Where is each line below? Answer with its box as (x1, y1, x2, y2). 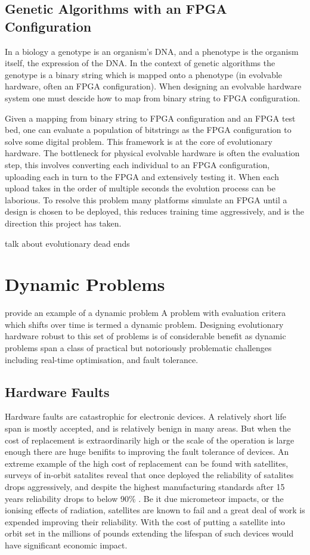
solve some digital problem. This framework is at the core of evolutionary (5, 135, 272, 147)
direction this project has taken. (5, 216, 122, 229)
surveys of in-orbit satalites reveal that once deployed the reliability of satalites (5, 469, 294, 481)
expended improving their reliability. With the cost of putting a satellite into (5, 515, 286, 528)
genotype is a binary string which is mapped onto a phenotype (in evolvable (5, 68, 283, 80)
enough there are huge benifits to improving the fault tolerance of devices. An (5, 445, 289, 458)
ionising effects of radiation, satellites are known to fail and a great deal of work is (5, 504, 305, 516)
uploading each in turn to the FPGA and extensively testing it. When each (5, 170, 279, 182)
